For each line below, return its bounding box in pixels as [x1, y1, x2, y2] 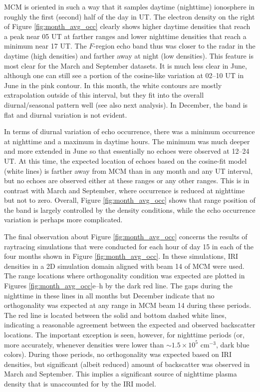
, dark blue [216, 339, 250, 349]
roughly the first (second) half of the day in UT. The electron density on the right [4, 11, 255, 22]
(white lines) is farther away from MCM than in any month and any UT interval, [4, 165, 253, 176]
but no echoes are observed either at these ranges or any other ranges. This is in [4, 175, 250, 186]
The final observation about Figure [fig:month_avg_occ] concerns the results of [4, 231, 248, 242]
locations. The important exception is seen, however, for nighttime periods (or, [4, 329, 245, 339]
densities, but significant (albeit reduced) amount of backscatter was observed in [4, 358, 250, 369]
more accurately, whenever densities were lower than [4, 339, 164, 349]
